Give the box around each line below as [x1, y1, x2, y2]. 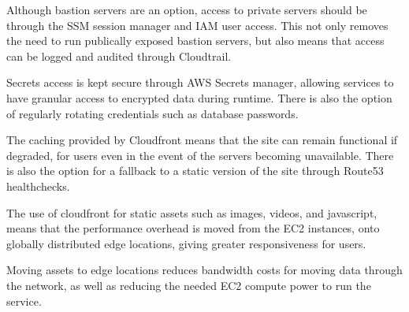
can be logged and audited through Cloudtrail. [6, 47, 232, 64]
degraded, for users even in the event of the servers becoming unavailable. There [6, 147, 394, 163]
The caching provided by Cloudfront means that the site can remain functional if [6, 132, 398, 148]
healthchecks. [6, 177, 70, 194]
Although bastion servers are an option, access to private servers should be [6, 2, 367, 17]
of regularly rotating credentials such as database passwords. [6, 105, 299, 121]
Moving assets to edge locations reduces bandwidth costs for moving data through [6, 262, 403, 278]
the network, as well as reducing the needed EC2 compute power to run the [6, 277, 371, 293]
